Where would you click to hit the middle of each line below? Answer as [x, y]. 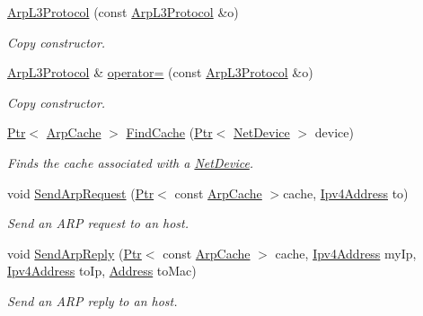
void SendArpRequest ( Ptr [81, 193]
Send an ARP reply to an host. [93, 300]
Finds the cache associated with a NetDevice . [131, 162]
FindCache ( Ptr [169, 132]
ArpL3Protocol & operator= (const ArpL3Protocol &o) [160, 72]
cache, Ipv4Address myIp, [346, 253]
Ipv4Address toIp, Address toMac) [102, 271]
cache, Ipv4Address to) [346, 193]
